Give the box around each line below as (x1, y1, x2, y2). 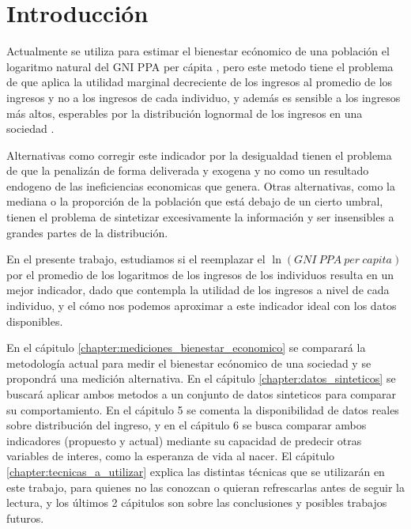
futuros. (6, 509, 44, 526)
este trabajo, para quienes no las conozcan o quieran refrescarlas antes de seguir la (6, 478, 405, 495)
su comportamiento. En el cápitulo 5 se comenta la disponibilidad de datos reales (6, 401, 399, 418)
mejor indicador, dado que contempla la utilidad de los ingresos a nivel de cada (6, 282, 390, 298)
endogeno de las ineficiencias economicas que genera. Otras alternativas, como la (6, 177, 395, 194)
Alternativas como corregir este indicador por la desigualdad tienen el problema (6, 146, 392, 163)
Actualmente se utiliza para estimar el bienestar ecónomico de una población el (6, 43, 390, 59)
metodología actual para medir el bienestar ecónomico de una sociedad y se (6, 354, 371, 371)
